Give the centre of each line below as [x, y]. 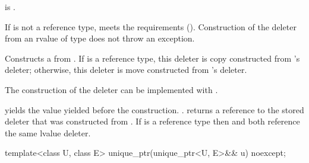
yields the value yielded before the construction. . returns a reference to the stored [154, 109]
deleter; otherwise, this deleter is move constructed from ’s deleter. [126, 70]
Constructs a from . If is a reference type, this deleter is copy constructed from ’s [152, 58]
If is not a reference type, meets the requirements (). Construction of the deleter [151, 26]
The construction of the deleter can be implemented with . [111, 89]
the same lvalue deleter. [48, 132]
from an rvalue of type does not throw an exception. [100, 38]
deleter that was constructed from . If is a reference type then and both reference [152, 121]
